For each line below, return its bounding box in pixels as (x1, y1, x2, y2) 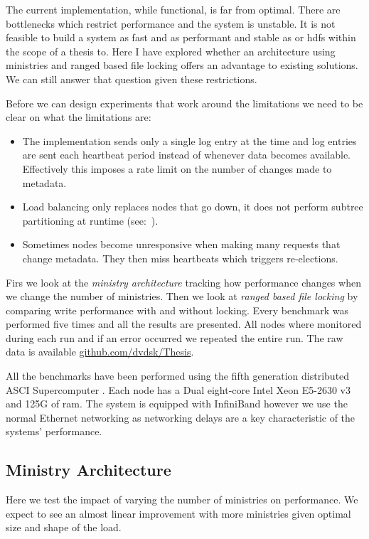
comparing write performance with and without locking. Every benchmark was (6, 302, 348, 317)
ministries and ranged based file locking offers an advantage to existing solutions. (6, 58, 358, 73)
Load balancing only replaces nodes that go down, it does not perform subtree (22, 199, 363, 214)
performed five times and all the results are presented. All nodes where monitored (6, 316, 362, 331)
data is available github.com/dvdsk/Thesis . (6, 344, 194, 359)
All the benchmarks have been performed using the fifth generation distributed (6, 368, 350, 383)
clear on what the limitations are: (6, 110, 151, 124)
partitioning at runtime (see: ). (22, 213, 159, 228)
